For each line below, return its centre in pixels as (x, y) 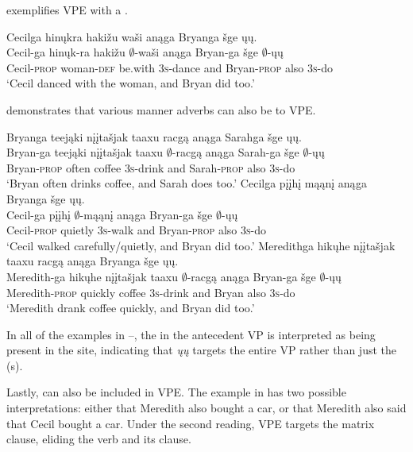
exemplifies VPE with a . (67, 10)
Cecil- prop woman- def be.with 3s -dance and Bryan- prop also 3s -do (170, 67)
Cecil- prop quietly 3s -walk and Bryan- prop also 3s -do (137, 230)
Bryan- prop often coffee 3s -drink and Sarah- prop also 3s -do (151, 167)
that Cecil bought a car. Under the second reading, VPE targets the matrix (191, 423)
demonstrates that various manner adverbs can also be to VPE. (161, 109)
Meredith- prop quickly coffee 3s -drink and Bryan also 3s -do (151, 292)
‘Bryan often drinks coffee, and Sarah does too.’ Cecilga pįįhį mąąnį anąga (187, 183)
